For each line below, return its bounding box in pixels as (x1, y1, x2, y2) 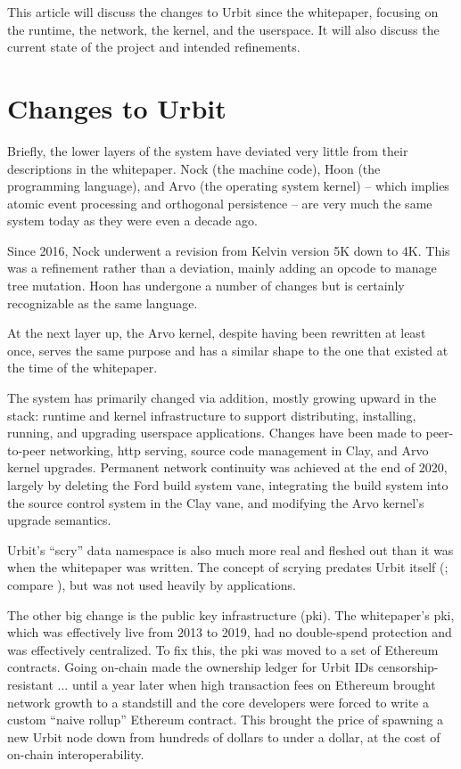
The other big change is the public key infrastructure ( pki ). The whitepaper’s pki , (7, 605, 455, 624)
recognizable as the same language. (7, 293, 198, 312)
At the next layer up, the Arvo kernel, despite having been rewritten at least (7, 323, 426, 342)
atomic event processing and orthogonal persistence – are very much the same (7, 193, 432, 212)
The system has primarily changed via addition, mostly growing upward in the (7, 389, 437, 407)
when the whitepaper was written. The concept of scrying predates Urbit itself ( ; (7, 558, 449, 577)
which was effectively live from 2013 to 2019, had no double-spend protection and (7, 623, 452, 642)
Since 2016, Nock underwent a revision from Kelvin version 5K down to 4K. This (7, 241, 450, 259)
